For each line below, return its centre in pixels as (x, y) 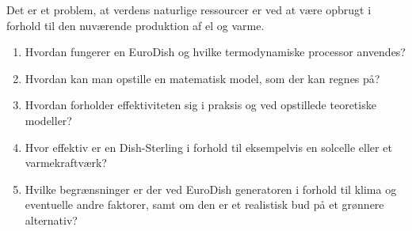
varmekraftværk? (66, 163)
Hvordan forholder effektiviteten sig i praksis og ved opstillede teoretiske (200, 105)
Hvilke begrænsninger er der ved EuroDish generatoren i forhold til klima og (211, 189)
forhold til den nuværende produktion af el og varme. (135, 25)
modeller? (48, 120)
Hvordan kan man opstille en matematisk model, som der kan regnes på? (202, 78)
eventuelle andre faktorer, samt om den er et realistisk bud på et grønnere (204, 204)
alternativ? (51, 220)
